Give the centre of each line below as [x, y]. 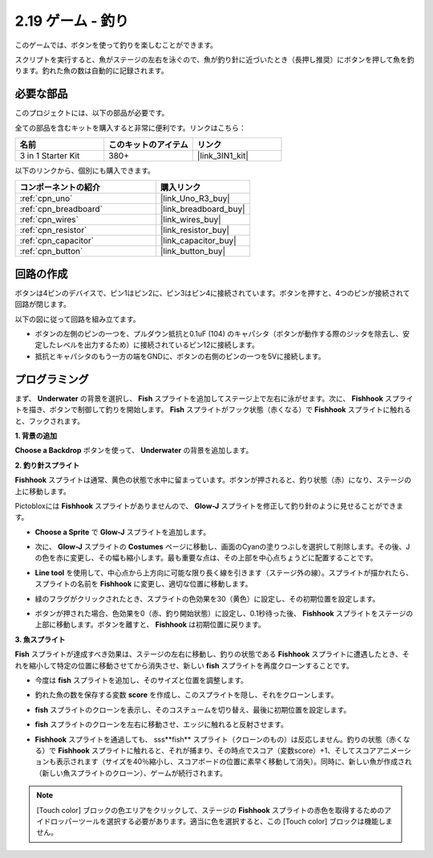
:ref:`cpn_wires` [49, 219]
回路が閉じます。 [43, 304]
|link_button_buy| [193, 251]
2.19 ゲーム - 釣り [72, 21]
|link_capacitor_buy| [198, 241]
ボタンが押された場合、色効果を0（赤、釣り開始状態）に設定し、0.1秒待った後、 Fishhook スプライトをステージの [224, 614]
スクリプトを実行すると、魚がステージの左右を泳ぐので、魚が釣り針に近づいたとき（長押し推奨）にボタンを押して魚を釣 [214, 59]
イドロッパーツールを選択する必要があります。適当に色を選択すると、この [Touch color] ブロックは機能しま [214, 821]
